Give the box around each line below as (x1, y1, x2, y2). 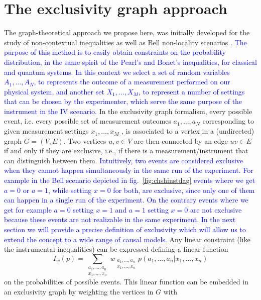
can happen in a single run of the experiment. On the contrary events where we (4, 194, 248, 205)
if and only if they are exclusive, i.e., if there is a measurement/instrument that (4, 145, 248, 156)
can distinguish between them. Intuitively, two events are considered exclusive (4, 155, 243, 165)
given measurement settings (4, 126, 89, 136)
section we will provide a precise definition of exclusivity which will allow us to (4, 224, 246, 234)
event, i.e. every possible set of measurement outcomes (4, 116, 171, 126)
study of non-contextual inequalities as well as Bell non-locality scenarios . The (4, 37, 247, 47)
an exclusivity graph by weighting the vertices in (4, 286, 154, 296)
